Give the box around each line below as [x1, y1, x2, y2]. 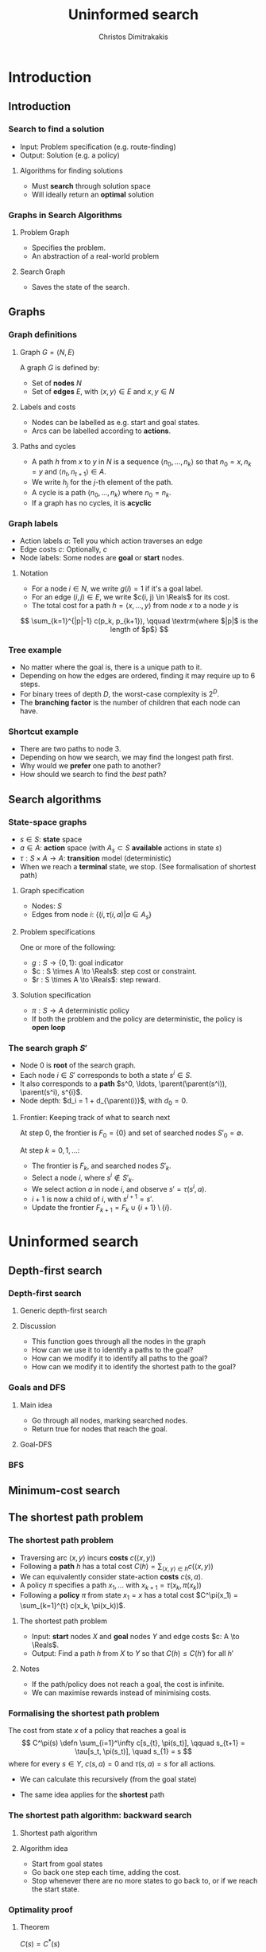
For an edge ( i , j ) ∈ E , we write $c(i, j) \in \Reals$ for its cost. [31, 592, 230, 602]
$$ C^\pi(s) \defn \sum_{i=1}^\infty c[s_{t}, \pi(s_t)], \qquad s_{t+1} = [21, 1738, 245, 1748]
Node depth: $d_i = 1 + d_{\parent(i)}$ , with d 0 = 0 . [19, 1095, 188, 1107]
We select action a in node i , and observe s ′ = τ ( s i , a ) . [31, 1183, 207, 1194]
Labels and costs [19, 402, 76, 412]
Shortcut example [8, 726, 79, 737]
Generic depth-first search [19, 1306, 107, 1315]
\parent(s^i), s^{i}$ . [19, 1087, 83, 1096]
